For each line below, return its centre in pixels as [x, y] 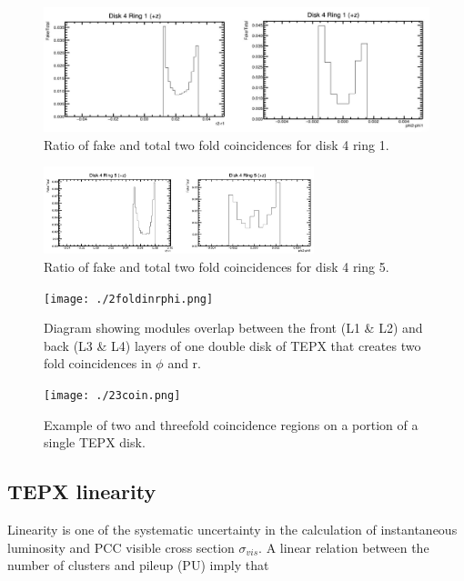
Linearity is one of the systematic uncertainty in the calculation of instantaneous [232, 530]
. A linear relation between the [344, 547]
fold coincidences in [98, 363]
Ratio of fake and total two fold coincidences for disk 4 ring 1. [217, 144]
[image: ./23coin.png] [112, 396]
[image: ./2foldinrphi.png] [129, 299]
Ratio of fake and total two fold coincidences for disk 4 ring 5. [217, 267]
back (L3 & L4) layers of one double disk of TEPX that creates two [232, 345]
